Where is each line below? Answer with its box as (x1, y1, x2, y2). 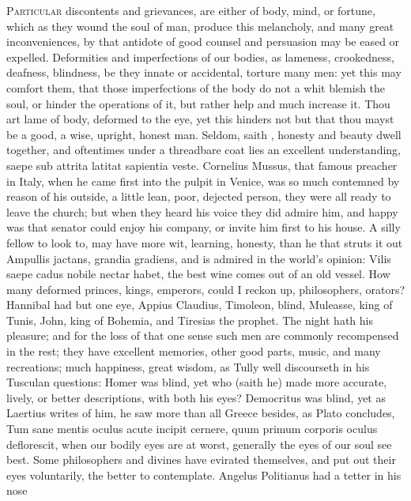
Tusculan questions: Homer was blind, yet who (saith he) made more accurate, (6, 374, 387, 390)
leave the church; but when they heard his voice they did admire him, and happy (6, 203, 398, 220)
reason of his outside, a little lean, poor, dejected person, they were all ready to (6, 188, 391, 205)
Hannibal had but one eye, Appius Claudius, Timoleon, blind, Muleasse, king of (6, 296, 393, 313)
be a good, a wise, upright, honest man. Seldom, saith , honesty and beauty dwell (6, 126, 402, 142)
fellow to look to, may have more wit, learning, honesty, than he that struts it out (6, 234, 403, 250)
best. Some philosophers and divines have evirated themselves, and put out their (6, 451, 396, 468)
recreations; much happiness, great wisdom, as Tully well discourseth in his (6, 358, 370, 375)
